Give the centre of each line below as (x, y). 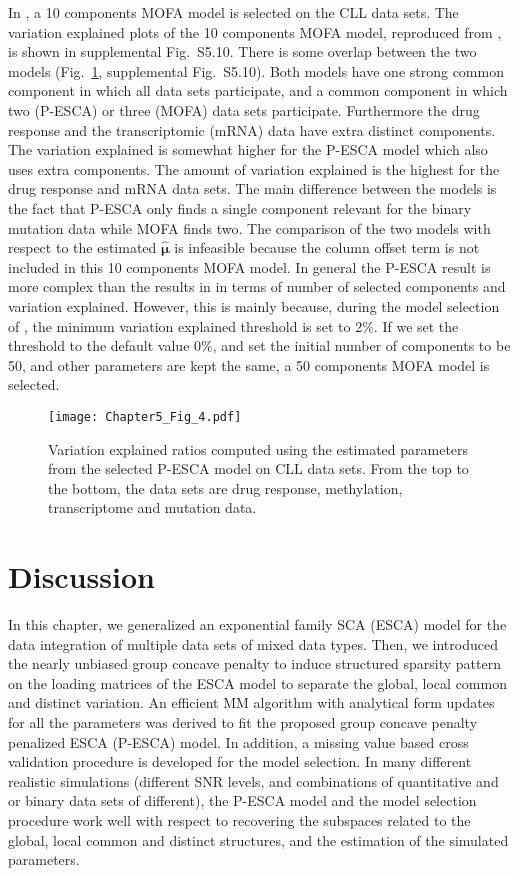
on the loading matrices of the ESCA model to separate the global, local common (257, 682)
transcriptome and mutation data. (152, 507)
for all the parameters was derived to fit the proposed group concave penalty (243, 722)
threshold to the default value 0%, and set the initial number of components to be (259, 345)
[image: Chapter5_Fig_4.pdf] (145, 416)
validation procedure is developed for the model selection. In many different (240, 761)
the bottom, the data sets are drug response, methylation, (225, 487)
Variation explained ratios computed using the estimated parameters (258, 448)
